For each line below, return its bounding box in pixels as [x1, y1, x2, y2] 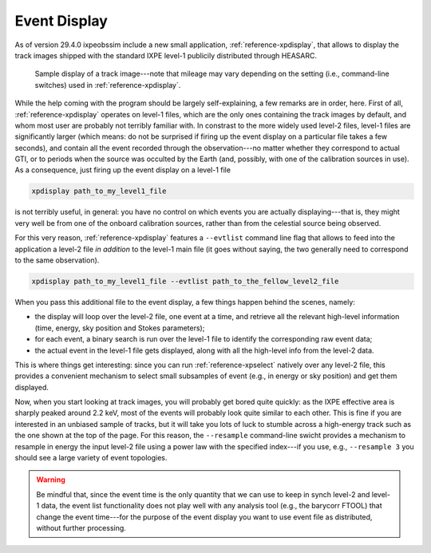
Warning [36, 475, 65, 484]
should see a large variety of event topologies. [14, 453, 168, 463]
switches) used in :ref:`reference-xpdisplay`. [34, 80, 181, 89]
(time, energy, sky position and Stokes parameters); [34, 323, 205, 333]
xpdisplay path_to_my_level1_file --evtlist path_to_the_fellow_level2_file [31, 276, 339, 286]
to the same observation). [14, 255, 100, 265]
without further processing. [36, 523, 127, 532]
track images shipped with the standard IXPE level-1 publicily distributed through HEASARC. [14, 50, 317, 60]
